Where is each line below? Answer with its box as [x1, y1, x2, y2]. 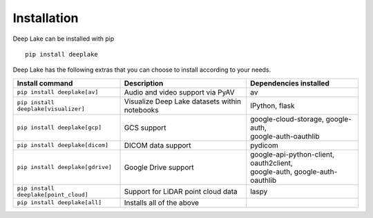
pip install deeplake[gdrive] [17, 163, 112, 171]
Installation [12, 10, 79, 26]
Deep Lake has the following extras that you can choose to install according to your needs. [12, 66, 271, 74]
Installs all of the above [124, 197, 200, 207]
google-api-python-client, [249, 149, 335, 159]
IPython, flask [249, 101, 295, 110]
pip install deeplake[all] [17, 199, 102, 206]
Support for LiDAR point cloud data [124, 186, 238, 196]
